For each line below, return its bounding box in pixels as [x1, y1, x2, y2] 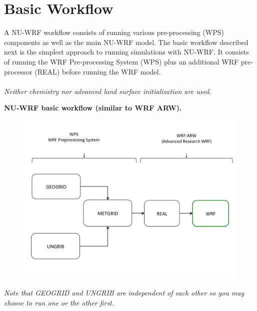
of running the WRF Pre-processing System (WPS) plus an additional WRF [4, 56, 239, 66]
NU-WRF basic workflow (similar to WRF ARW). [4, 102, 182, 113]
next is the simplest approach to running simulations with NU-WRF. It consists [4, 46, 249, 57]
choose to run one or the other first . [4, 297, 114, 308]
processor [4, 66, 32, 76]
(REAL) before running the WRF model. [34, 66, 161, 76]
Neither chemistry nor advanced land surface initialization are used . [4, 85, 211, 96]
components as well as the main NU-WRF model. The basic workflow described [4, 36, 248, 47]
